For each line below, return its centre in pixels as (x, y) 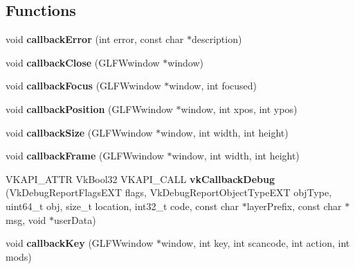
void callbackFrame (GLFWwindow (85, 156)
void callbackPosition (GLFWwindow (89, 109)
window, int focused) (213, 86)
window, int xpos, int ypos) (239, 109)
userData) (75, 219)
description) (217, 39)
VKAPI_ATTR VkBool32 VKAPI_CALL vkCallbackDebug (140, 179)
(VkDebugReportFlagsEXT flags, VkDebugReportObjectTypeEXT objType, (169, 192)
